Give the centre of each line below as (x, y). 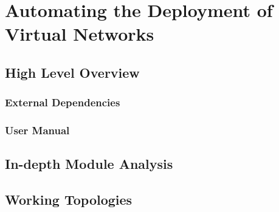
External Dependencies (63, 102)
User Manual (37, 130)
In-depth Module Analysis (89, 164)
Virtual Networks (80, 34)
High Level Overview (72, 72)
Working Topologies (69, 200)
